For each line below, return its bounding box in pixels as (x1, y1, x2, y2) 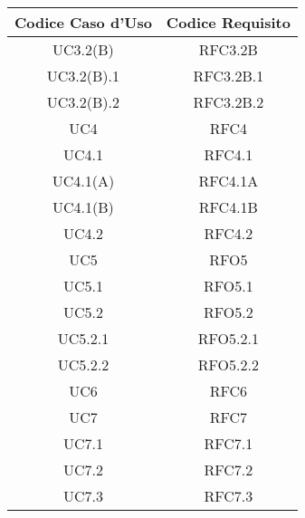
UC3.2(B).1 (46, 65, 120, 86)
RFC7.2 (204, 459, 253, 480)
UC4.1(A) (52, 170, 115, 191)
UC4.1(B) (52, 197, 114, 217)
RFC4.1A (198, 170, 259, 191)
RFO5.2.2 (197, 354, 259, 375)
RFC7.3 (204, 485, 253, 506)
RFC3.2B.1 (193, 65, 264, 86)
